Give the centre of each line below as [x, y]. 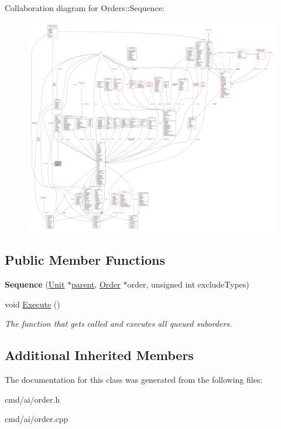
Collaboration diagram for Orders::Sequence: [85, 8]
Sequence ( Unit [35, 284]
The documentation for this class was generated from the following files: [134, 379]
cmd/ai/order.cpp [37, 419]
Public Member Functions [85, 260]
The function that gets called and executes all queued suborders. [119, 324]
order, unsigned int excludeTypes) [188, 284]
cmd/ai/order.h [32, 399]
